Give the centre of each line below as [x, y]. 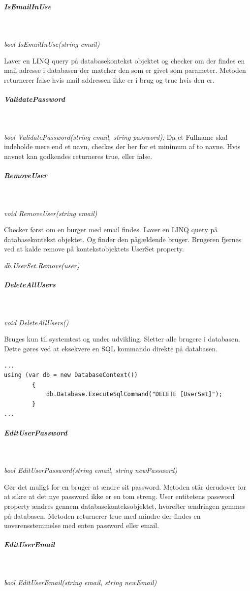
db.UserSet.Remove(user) [42, 265]
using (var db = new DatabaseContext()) [71, 375]
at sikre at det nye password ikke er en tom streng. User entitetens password [119, 496]
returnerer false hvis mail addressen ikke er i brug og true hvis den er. [109, 79]
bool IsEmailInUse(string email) [52, 44]
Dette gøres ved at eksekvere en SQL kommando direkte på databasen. [111, 348]
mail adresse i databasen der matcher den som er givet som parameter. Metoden [125, 70]
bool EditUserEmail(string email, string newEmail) [80, 582]
